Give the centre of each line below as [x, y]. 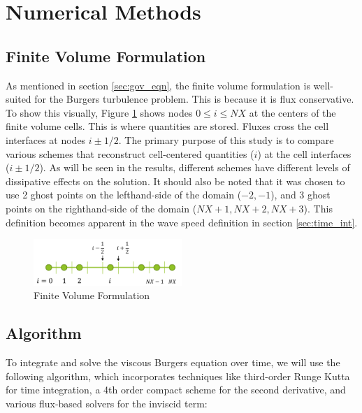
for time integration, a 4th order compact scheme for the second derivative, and [176, 390]
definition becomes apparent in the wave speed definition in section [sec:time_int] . [182, 222]
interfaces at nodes [46, 139]
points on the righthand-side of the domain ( [101, 208]
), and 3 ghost [301, 195]
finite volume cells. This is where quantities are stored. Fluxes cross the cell [167, 126]
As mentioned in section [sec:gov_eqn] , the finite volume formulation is [158, 85]
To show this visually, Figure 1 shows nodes [99, 112]
